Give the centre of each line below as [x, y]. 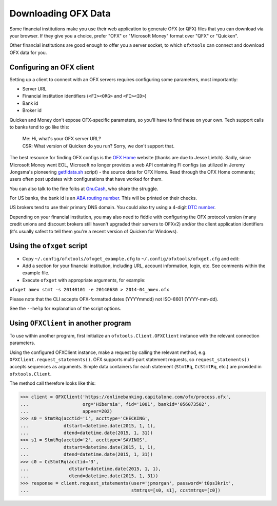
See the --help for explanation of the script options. [65, 308]
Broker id [32, 110]
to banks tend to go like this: [39, 127]
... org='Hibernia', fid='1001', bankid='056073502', [115, 404]
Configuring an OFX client [52, 67]
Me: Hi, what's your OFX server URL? [62, 139]
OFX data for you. [28, 52]
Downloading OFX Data [60, 13]
